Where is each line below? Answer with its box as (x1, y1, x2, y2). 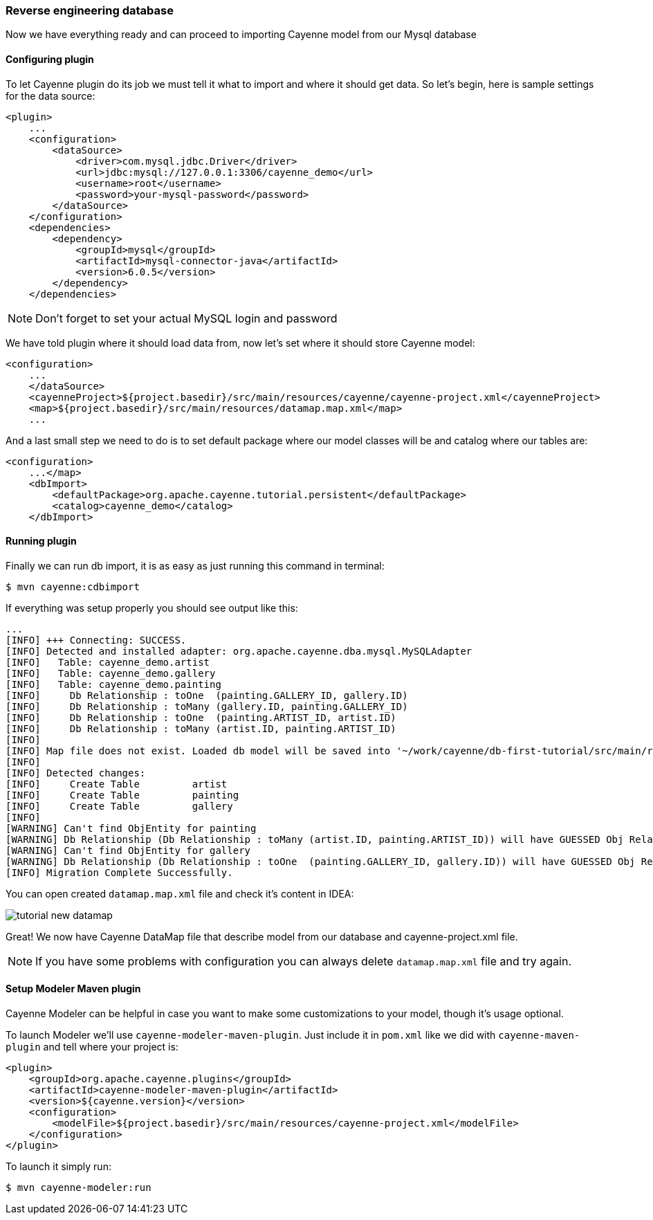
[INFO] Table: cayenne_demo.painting (6, 678, 221, 690)
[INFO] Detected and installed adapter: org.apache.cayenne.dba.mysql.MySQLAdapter (6, 645, 472, 657)
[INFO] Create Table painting (6, 789, 239, 801)
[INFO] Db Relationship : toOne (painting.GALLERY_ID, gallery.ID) (6, 689, 408, 701)
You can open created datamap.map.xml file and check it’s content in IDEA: (6, 887, 354, 900)
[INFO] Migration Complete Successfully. (6, 866, 233, 878)
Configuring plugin (6, 53, 94, 65)
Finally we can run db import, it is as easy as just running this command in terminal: (6, 559, 385, 572)
